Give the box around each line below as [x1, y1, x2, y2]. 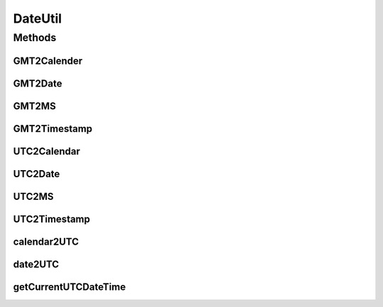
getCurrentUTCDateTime [13, 281, 126, 293]
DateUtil [13, 11, 62, 26]
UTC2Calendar [13, 145, 81, 157]
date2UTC [13, 258, 60, 270]
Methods [13, 31, 57, 44]
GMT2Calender [13, 55, 83, 67]
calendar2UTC [13, 235, 79, 247]
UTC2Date [13, 167, 60, 180]
